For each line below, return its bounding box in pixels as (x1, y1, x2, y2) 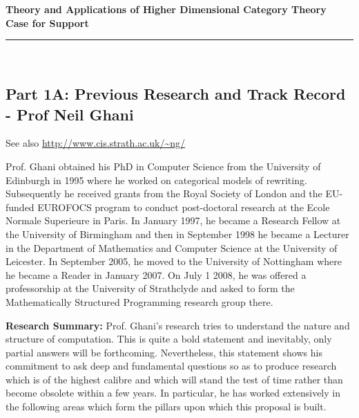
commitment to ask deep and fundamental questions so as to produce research (6, 358, 337, 373)
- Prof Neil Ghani (6, 103, 134, 125)
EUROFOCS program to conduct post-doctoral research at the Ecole (37, 199, 330, 214)
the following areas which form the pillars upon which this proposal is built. (6, 399, 327, 414)
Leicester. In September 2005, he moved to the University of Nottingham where (6, 254, 342, 269)
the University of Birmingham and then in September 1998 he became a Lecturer (6, 226, 349, 241)
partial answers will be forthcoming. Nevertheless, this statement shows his (6, 345, 322, 359)
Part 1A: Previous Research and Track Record (6, 83, 346, 104)
